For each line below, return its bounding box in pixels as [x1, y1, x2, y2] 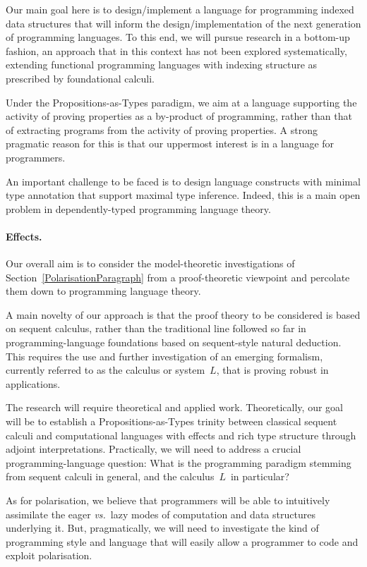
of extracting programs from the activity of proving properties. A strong [6, 122, 318, 137]
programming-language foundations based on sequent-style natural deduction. [6, 335, 342, 350]
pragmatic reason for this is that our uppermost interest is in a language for [6, 136, 335, 151]
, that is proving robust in [216, 362, 329, 377]
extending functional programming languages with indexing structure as [6, 57, 318, 72]
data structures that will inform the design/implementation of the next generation [6, 16, 361, 30]
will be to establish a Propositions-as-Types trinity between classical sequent [6, 414, 337, 429]
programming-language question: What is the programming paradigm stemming [6, 455, 351, 470]
